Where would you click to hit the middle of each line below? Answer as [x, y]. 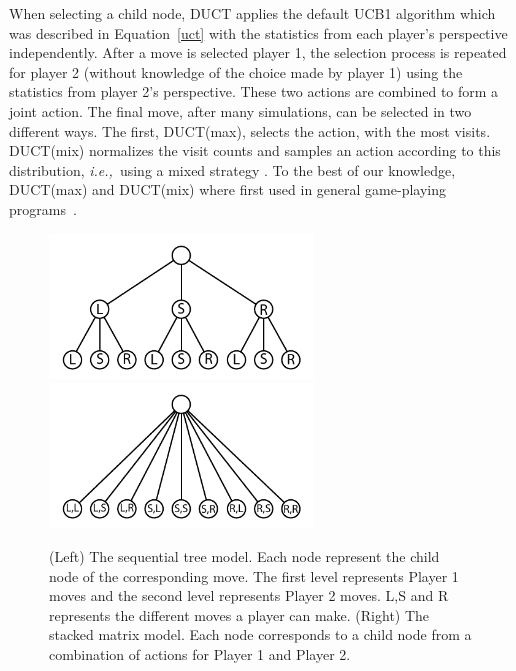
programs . [43, 208]
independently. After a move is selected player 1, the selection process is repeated [258, 52]
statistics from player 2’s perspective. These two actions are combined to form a [254, 91]
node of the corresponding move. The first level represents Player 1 [254, 575]
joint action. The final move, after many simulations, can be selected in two [240, 110]
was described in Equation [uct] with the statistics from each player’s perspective [258, 32]
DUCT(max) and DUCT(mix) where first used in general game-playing [227, 189]
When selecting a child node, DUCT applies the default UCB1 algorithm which [252, 13]
